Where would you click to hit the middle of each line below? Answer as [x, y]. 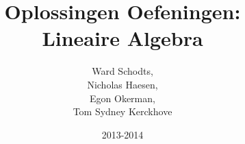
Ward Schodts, [122, 71]
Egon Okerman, [122, 98]
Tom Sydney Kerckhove [122, 111]
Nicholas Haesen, [122, 84]
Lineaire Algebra [122, 38]
